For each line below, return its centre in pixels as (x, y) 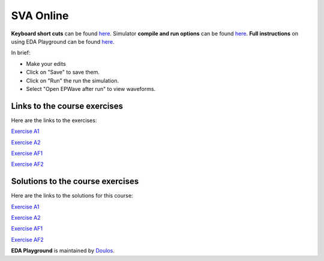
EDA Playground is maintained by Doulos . (63, 251)
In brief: (21, 53)
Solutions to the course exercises (75, 182)
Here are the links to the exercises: (54, 120)
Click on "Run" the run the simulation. (73, 80)
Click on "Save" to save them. (63, 72)
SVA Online (40, 16)
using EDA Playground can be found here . (63, 41)
